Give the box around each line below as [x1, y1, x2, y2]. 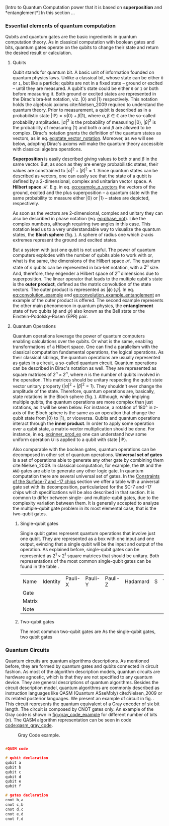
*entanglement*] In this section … [5, 10, 75, 16]
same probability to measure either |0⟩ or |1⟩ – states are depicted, [12, 195, 150, 201]
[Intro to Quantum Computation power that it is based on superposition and [5, 5, 162, 10]
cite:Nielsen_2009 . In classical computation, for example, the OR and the [12, 462, 162, 469]
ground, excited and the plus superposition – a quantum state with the [12, 189, 157, 196]
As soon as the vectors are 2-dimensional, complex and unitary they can [12, 210, 163, 216]
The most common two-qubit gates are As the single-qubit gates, [20, 628, 156, 635]
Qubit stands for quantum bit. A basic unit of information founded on [12, 69, 154, 75]
